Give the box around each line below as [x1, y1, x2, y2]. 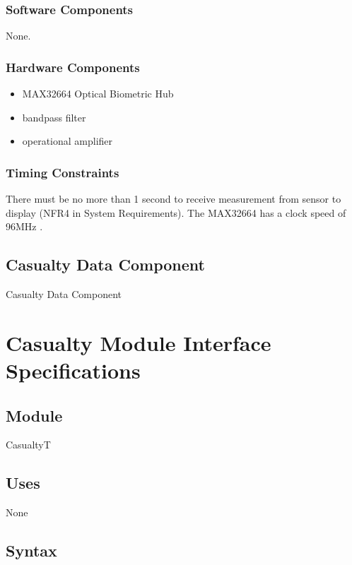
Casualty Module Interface [6, 328, 271, 357]
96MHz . [6, 219, 43, 234]
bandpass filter [22, 109, 86, 124]
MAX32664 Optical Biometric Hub [22, 86, 174, 101]
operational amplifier [22, 133, 113, 148]
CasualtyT [6, 437, 51, 452]
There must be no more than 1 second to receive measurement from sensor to [6, 191, 341, 206]
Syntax [6, 540, 57, 561]
